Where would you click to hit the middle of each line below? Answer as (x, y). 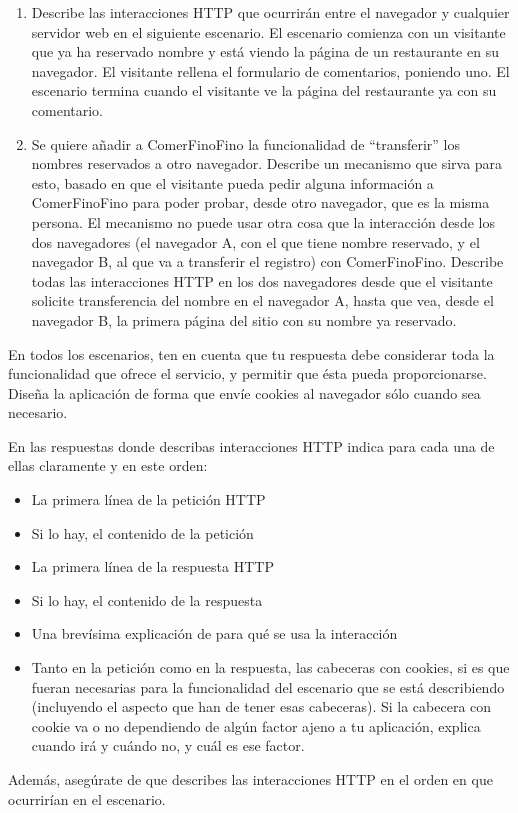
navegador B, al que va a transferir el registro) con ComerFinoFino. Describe (267, 261)
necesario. (38, 412)
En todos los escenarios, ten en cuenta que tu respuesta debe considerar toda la (251, 353)
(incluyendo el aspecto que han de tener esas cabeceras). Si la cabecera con (261, 706)
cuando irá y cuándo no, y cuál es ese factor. (168, 745)
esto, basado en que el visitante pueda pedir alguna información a (232, 182)
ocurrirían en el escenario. (87, 798)
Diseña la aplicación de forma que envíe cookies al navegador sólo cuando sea (244, 392)
